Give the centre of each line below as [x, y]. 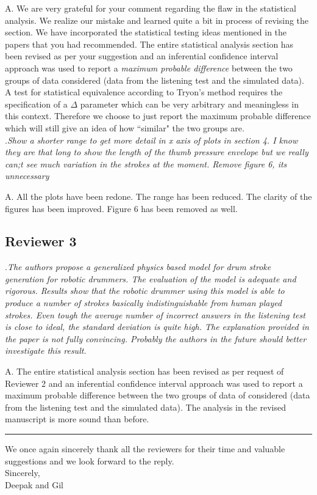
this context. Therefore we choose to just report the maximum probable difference [158, 116]
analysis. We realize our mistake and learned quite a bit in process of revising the [157, 20]
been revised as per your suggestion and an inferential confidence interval [142, 56]
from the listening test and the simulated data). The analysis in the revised [145, 407]
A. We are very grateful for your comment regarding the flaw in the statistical [151, 8]
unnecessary [27, 176]
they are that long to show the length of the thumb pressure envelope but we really [157, 152]
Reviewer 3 [41, 241]
